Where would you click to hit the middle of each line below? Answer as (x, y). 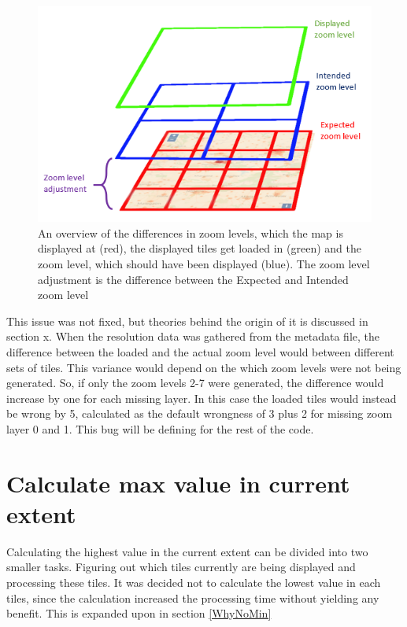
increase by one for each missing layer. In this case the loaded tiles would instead (202, 398)
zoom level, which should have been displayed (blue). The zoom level (204, 264)
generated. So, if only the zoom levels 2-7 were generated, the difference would (195, 383)
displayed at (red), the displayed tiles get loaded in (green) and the (200, 248)
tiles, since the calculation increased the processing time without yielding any (193, 597)
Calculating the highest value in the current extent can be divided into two (187, 551)
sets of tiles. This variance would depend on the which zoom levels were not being (204, 367)
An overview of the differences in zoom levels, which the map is (191, 232)
